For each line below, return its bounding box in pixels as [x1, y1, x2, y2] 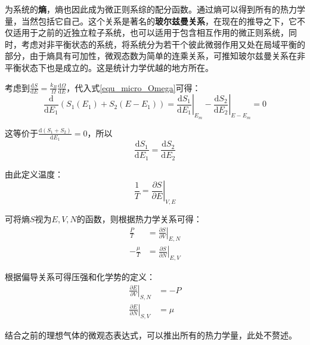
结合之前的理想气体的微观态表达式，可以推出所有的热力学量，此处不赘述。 [5, 328, 297, 341]
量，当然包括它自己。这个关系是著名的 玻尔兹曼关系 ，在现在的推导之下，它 [5, 14, 297, 27]
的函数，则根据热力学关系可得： [76, 213, 202, 225]
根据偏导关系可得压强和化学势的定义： [5, 271, 155, 283]
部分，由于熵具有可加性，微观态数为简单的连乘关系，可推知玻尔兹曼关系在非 [5, 49, 305, 62]
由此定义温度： [5, 167, 63, 180]
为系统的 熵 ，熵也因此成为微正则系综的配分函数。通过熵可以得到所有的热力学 [5, 3, 305, 15]
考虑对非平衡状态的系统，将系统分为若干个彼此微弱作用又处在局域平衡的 [21, 38, 305, 50]
